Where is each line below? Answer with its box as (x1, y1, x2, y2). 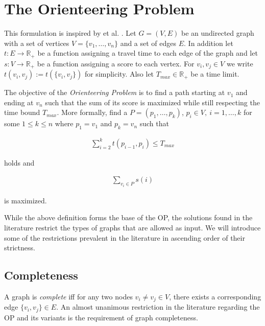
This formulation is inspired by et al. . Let (4, 28, 136, 38)
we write (226, 58, 253, 68)
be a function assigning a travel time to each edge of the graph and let (37, 48, 258, 58)
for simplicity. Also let (84, 68, 154, 79)
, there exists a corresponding (169, 291, 261, 301)
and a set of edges (120, 37, 177, 48)
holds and (4, 157, 35, 168)
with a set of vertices (4, 37, 69, 48)
